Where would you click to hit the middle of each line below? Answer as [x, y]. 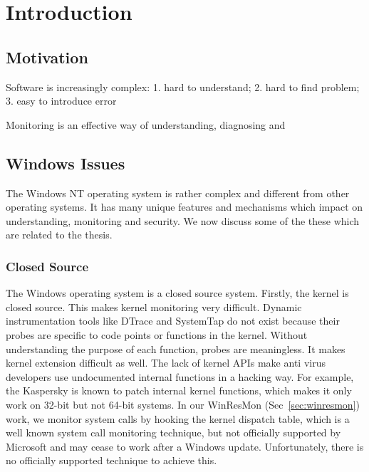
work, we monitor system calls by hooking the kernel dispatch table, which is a [178, 418]
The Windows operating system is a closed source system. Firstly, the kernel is [177, 293]
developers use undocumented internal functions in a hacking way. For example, [180, 376]
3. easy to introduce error [61, 101]
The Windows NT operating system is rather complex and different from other [178, 193]
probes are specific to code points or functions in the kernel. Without [157, 334]
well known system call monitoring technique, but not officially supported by [173, 432]
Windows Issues [66, 163]
